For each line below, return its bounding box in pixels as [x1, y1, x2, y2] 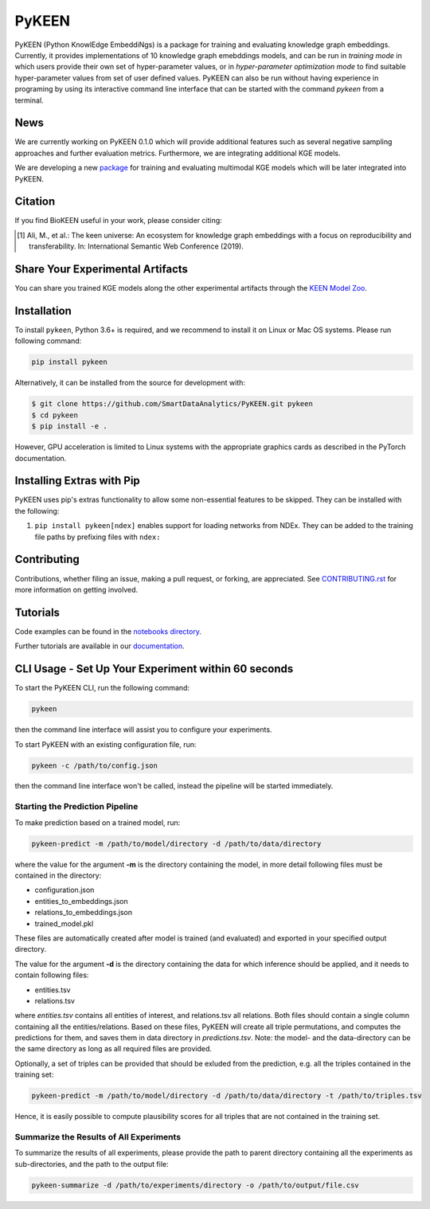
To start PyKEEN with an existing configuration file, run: [14, 739, 197, 749]
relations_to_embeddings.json [34, 908, 133, 918]
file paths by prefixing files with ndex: [34, 532, 161, 542]
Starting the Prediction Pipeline [14, 801, 139, 812]
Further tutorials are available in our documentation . [14, 641, 185, 651]
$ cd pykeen [31, 410, 79, 420]
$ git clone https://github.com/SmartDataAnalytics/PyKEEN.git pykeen [31, 399, 314, 409]
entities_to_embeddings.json [34, 896, 128, 906]
